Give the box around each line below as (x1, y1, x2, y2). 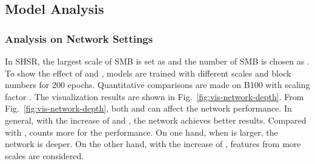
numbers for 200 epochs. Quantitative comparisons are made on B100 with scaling (5, 78, 310, 91)
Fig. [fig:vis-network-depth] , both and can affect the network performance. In (5, 102, 292, 115)
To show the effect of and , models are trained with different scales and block (5, 66, 291, 79)
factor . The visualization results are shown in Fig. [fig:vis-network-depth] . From (5, 90, 304, 102)
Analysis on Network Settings (5, 31, 153, 46)
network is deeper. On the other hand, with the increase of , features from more (5, 137, 301, 150)
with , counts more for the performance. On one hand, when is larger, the (5, 125, 278, 138)
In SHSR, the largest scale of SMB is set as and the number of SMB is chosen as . (5, 55, 310, 67)
